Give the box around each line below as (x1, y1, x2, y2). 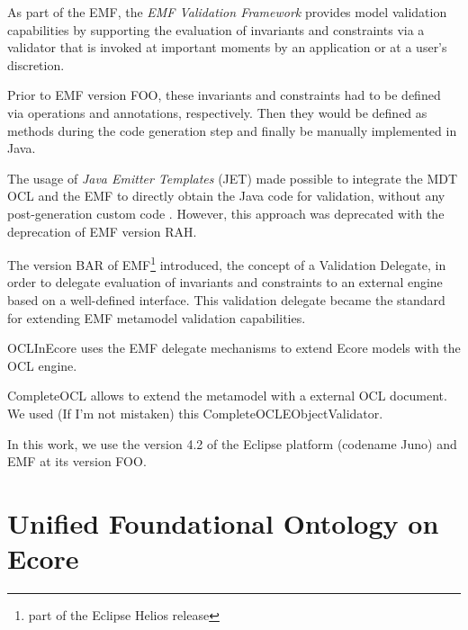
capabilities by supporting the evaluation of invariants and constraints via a (7, 20, 425, 39)
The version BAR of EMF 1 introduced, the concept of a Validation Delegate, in (7, 253, 446, 274)
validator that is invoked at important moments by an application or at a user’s (7, 38, 447, 57)
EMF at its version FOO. (7, 452, 147, 471)
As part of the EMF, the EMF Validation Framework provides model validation (7, 3, 447, 21)
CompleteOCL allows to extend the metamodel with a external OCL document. (7, 386, 447, 405)
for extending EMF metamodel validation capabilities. (7, 308, 306, 327)
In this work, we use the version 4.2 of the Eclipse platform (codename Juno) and (7, 434, 457, 453)
